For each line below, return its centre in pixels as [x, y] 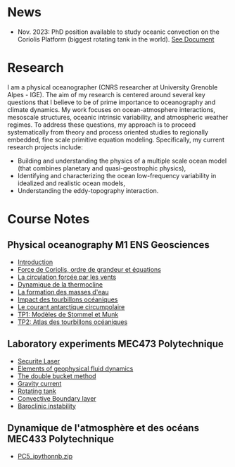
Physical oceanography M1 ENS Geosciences [108, 245]
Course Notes [49, 219]
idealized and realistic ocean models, [71, 183]
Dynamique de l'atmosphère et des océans [103, 428]
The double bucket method [57, 376]
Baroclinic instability [46, 406]
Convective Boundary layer [57, 398]
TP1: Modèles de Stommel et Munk [68, 314]
